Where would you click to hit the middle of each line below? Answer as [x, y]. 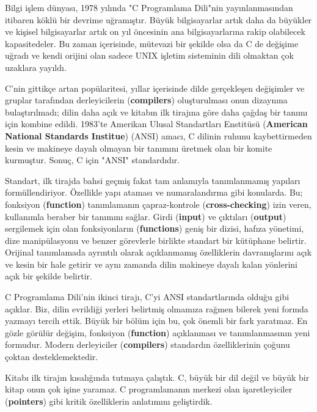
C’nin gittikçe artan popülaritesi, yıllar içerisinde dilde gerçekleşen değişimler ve [155, 88]
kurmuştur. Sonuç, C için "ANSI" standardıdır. [93, 160]
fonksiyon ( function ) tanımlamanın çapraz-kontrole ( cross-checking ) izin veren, [158, 204]
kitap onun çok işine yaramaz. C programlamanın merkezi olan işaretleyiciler [149, 389]
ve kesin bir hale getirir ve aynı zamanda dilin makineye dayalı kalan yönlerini [151, 264]
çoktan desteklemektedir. [52, 357]
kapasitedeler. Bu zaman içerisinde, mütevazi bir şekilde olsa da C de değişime [152, 43]
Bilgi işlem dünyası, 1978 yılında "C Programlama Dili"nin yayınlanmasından [149, 7]
